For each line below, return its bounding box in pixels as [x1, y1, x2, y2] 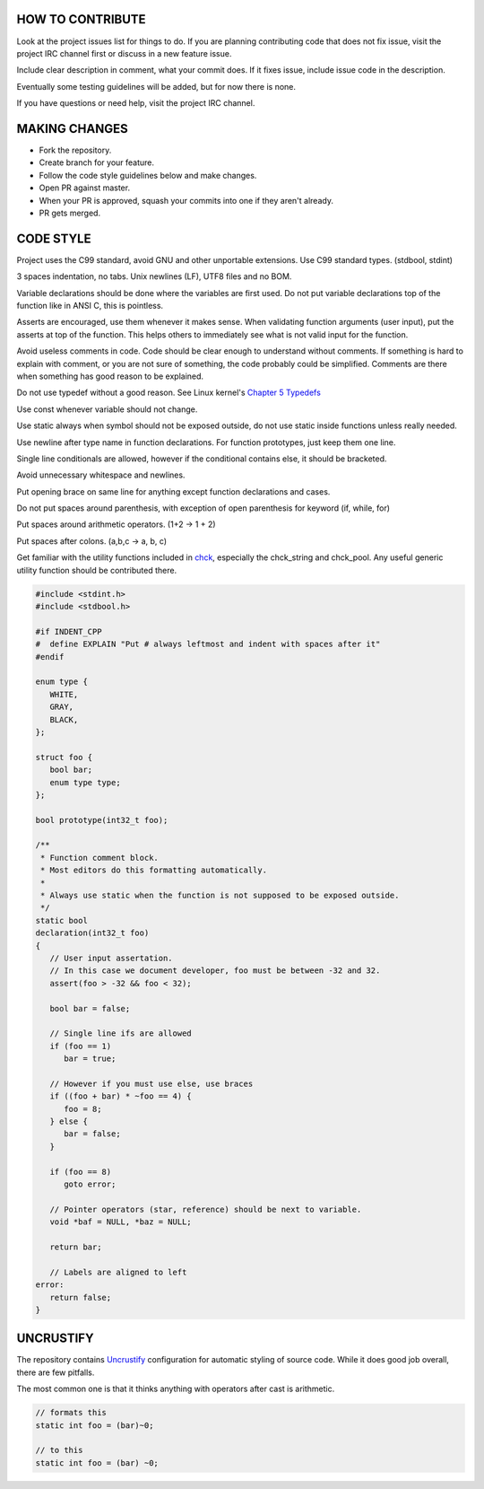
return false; [49, 1292, 112, 1302]
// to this [35, 1445, 83, 1456]
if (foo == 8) [49, 1167, 112, 1177]
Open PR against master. [39, 182, 130, 193]
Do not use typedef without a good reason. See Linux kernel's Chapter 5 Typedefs [16, 387, 322, 399]
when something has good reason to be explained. [16, 371, 204, 381]
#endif [35, 652, 65, 661]
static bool [35, 915, 89, 925]
